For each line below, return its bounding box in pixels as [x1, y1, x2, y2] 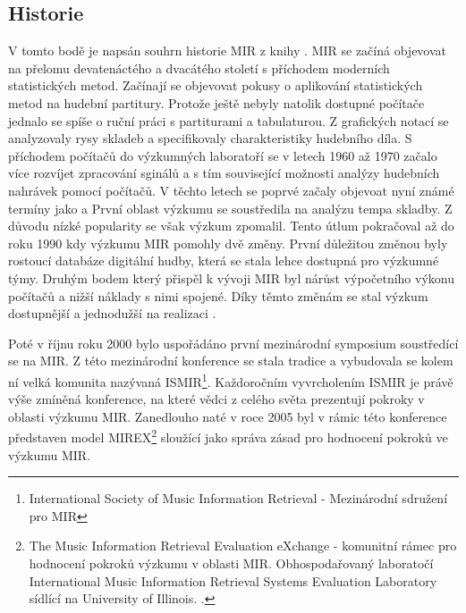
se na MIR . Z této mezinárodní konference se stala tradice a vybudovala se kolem [8, 351, 453, 370]
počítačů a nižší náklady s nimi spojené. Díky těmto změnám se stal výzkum [8, 286, 428, 305]
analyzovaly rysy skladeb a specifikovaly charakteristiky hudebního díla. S [8, 129, 412, 147]
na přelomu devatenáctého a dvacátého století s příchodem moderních [8, 58, 390, 77]
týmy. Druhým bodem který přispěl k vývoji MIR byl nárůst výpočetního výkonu [8, 268, 454, 287]
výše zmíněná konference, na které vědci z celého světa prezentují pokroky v [8, 390, 425, 408]
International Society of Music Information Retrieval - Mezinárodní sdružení [29, 489, 448, 508]
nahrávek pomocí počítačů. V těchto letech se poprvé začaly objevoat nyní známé [8, 181, 454, 199]
